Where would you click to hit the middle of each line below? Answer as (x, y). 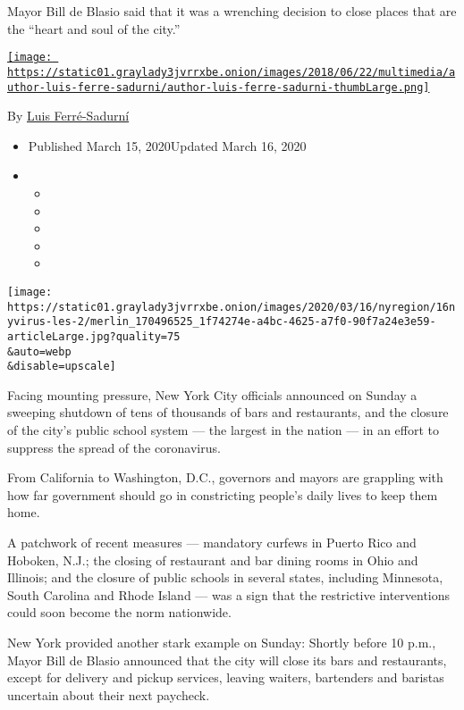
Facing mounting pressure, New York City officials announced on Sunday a (212, 394)
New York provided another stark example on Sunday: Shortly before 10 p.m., (222, 642)
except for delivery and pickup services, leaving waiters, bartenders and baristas (226, 677)
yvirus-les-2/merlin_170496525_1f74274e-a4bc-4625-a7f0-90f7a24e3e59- (222, 322)
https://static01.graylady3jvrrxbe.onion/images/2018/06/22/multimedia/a (232, 72)
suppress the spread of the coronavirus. (114, 447)
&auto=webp (39, 351)
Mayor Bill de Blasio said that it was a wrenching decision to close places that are (232, 11)
